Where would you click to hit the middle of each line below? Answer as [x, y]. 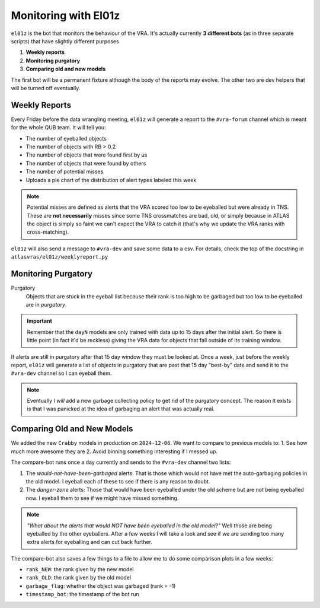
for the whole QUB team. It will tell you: [58, 128]
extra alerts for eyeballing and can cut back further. [89, 542]
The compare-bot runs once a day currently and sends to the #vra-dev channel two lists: [121, 462]
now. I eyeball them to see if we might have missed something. [102, 498]
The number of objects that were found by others [86, 163]
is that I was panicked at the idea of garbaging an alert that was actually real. [121, 409]
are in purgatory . [46, 304]
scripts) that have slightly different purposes [65, 41]
